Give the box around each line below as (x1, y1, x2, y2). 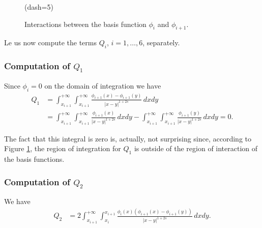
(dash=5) (24, 2, 53, 12)
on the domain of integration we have (44, 80, 161, 91)
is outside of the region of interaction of (134, 143, 258, 154)
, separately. (142, 37, 180, 48)
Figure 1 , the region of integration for (4, 143, 121, 154)
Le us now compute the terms (4, 37, 97, 48)
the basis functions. (4, 154, 65, 164)
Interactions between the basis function (24, 18, 147, 29)
